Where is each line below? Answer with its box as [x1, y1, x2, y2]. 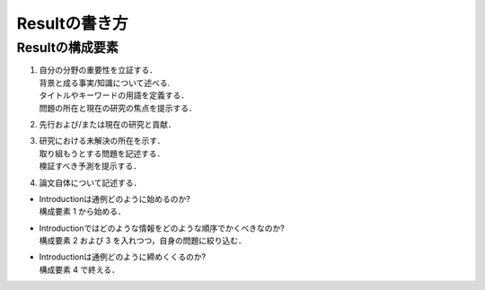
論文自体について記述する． [39, 177, 142, 188]
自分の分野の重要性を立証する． [39, 65, 157, 75]
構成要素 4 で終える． [39, 264, 120, 275]
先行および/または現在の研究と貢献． [39, 119, 177, 129]
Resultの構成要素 [16, 40, 119, 56]
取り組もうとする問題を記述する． [39, 148, 165, 159]
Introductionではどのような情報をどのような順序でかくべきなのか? [39, 223, 285, 233]
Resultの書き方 [16, 13, 129, 33]
